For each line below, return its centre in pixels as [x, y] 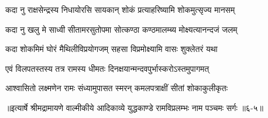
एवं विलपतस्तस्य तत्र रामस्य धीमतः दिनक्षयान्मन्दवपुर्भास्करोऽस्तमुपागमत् [107, 68]
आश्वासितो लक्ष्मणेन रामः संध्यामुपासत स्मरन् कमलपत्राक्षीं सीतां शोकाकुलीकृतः [117, 88]
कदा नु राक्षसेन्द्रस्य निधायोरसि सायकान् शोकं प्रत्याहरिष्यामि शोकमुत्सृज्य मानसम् [120, 9]
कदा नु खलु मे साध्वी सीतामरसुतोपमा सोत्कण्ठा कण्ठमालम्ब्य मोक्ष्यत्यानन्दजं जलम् [121, 29]
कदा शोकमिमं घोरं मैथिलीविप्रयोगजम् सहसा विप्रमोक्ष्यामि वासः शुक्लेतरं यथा [111, 49]
